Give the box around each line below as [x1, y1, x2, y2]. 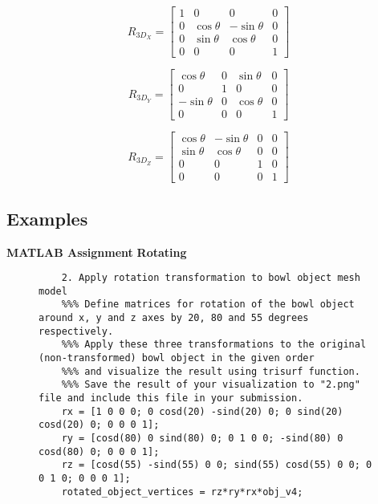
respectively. [39, 325, 114, 337]
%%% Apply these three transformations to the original [61, 339, 367, 351]
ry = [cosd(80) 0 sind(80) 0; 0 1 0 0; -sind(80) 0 [61, 433, 343, 445]
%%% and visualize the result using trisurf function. [61, 365, 360, 377]
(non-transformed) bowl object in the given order [39, 352, 315, 364]
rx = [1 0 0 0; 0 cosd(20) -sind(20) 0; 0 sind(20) [61, 405, 343, 417]
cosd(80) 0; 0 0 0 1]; [39, 445, 160, 457]
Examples [6, 205, 88, 230]
